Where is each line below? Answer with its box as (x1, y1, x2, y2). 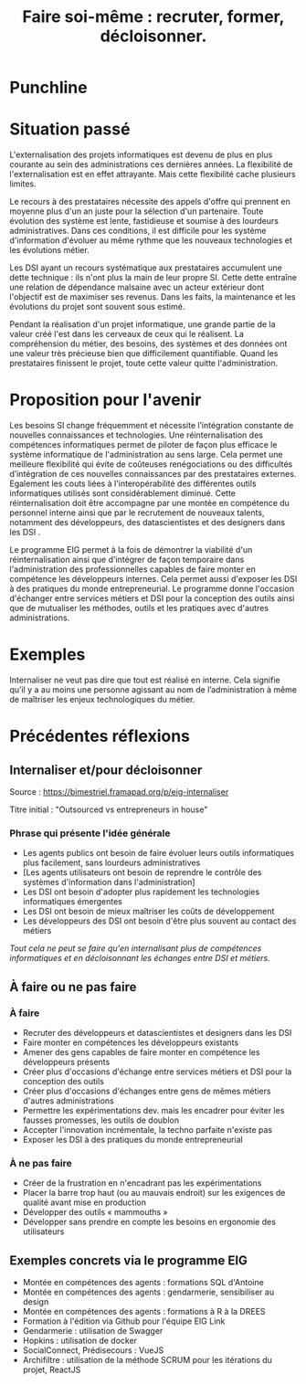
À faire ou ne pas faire (9, 979, 137, 995)
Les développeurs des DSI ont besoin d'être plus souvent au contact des (22, 915, 297, 926)
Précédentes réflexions (9, 726, 190, 746)
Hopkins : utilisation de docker (22, 1336, 138, 1347)
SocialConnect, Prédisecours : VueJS (22, 1345, 164, 1356)
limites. (9, 178, 37, 189)
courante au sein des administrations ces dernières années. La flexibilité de (9, 159, 294, 170)
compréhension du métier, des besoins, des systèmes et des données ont (9, 338, 288, 349)
